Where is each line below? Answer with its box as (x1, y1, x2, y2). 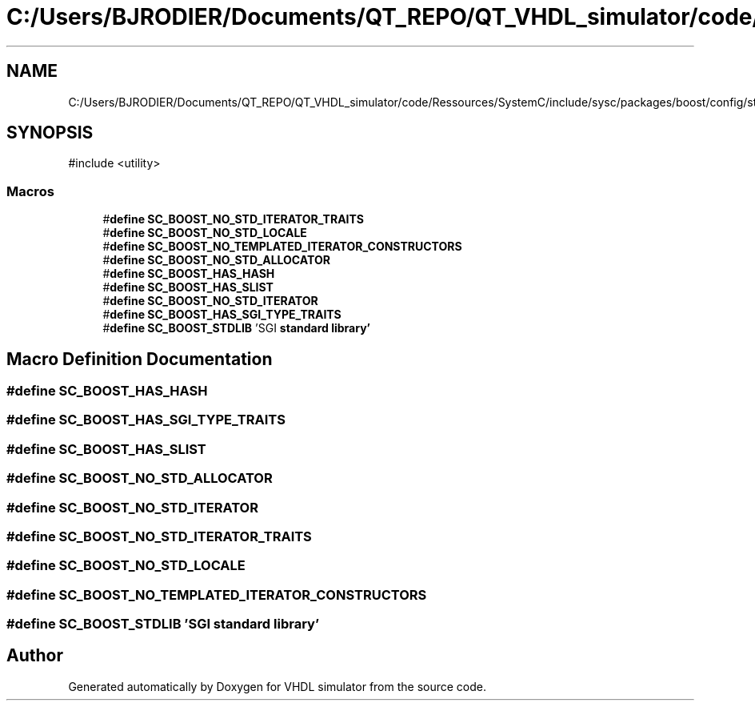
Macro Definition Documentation (6, 348, 273, 369)
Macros (6, 183, 54, 199)
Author (6, 645, 63, 666)
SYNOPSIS (6, 123, 94, 143)
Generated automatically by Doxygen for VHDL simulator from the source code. (68, 679, 487, 693)
